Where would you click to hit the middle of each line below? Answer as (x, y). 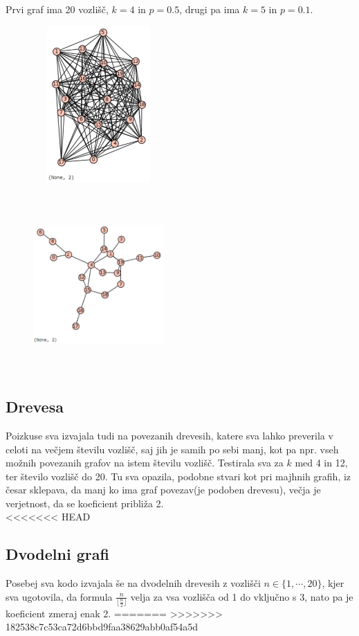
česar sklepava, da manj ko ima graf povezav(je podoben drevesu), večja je (163, 490)
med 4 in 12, (321, 463)
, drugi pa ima (210, 9)
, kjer (333, 583)
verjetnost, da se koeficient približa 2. (85, 503)
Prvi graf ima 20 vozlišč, (57, 9)
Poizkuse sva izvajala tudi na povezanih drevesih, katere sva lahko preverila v (169, 435)
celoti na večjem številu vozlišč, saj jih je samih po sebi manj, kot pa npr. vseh (172, 449)
